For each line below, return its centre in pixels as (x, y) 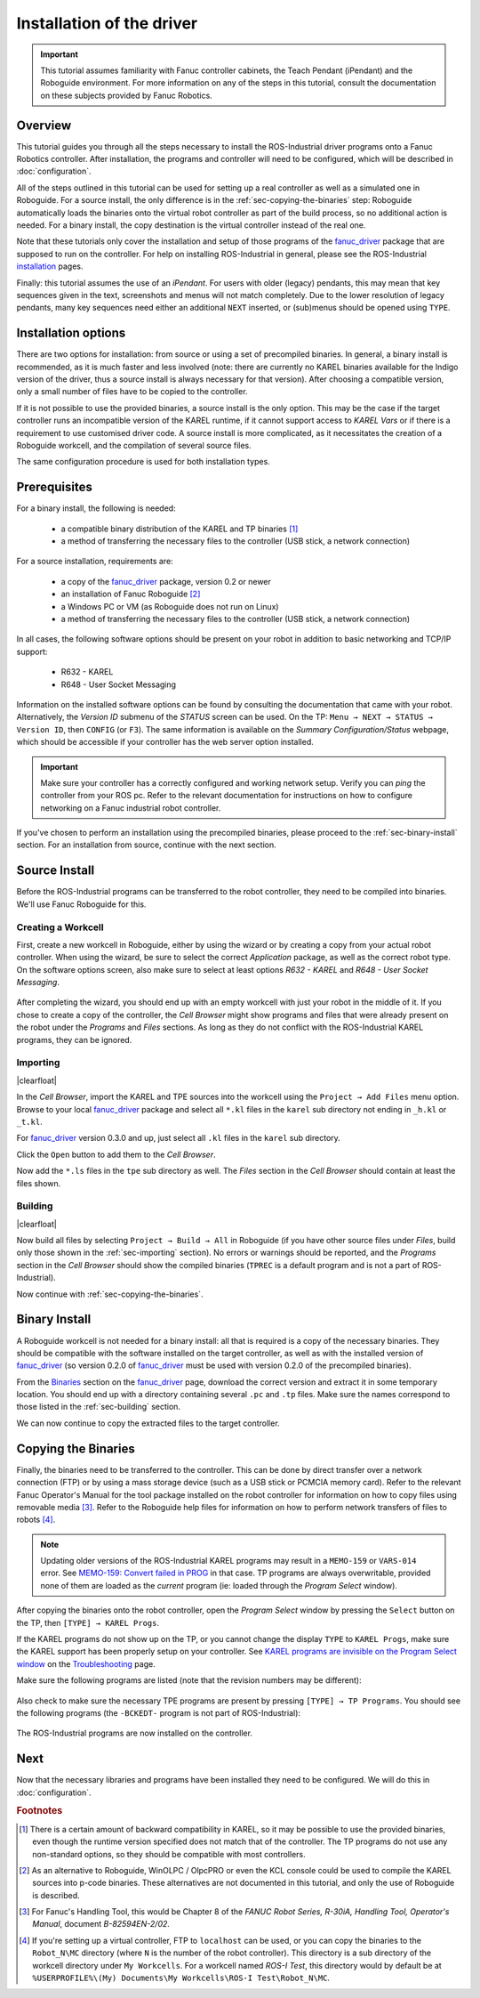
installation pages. (50, 266)
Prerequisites (54, 487)
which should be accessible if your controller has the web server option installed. (165, 742)
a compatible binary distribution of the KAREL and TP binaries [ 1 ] (180, 529)
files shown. (39, 1183)
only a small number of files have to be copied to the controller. (132, 392)
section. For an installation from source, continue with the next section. (147, 845)
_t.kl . (30, 1121)
